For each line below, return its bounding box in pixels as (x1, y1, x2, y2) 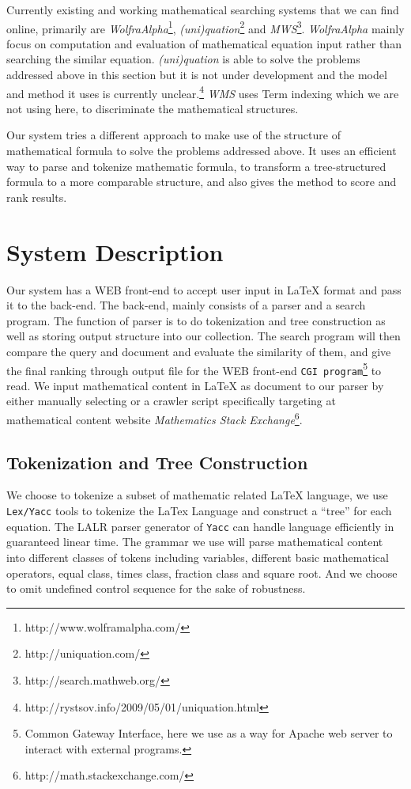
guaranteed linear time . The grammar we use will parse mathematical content (6, 533, 383, 550)
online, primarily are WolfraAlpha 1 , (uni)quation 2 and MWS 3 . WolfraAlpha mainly (6, 17, 405, 36)
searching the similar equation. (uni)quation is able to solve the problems (6, 51, 360, 67)
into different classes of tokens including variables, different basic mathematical (6, 548, 389, 565)
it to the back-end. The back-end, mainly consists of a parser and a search (6, 297, 366, 313)
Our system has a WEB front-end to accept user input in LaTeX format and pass (6, 281, 402, 298)
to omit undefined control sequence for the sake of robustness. (6, 580, 306, 597)
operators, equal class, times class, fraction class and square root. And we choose (6, 564, 398, 581)
